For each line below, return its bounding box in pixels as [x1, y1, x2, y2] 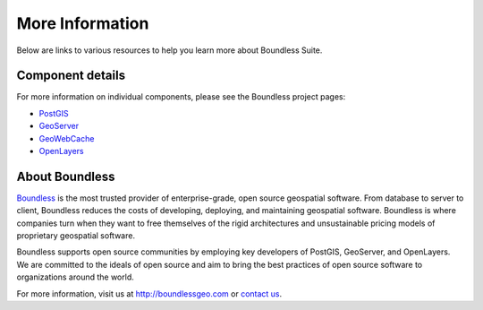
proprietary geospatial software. [16, 230, 136, 241]
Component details [16, 68, 125, 83]
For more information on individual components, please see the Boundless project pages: [16, 91, 346, 102]
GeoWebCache [38, 133, 95, 143]
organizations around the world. [16, 271, 134, 282]
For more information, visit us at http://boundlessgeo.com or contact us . [16, 288, 283, 299]
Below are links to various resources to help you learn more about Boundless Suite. [16, 45, 323, 56]
